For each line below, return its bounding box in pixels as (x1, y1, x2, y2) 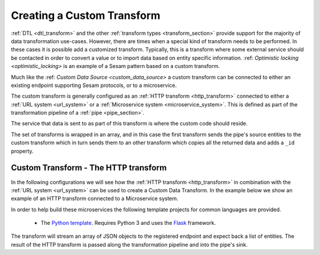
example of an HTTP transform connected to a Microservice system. (11, 195, 179, 202)
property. (11, 147, 34, 154)
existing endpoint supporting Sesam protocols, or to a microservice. (11, 82, 177, 89)
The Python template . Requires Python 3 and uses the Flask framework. (40, 220, 216, 227)
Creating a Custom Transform (11, 9, 161, 22)
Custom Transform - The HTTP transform (11, 163, 167, 173)
